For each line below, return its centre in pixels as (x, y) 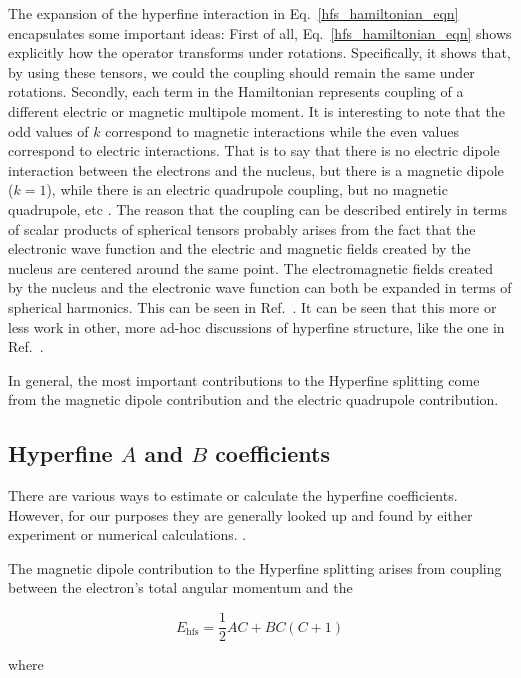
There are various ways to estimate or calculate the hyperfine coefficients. (233, 495)
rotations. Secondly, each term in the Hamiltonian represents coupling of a (236, 91)
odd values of (48, 130)
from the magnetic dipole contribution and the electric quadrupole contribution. (253, 399)
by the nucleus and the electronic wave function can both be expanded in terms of (260, 287)
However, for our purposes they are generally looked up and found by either (240, 514)
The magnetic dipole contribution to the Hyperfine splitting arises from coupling (255, 567)
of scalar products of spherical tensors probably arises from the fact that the (242, 228)
